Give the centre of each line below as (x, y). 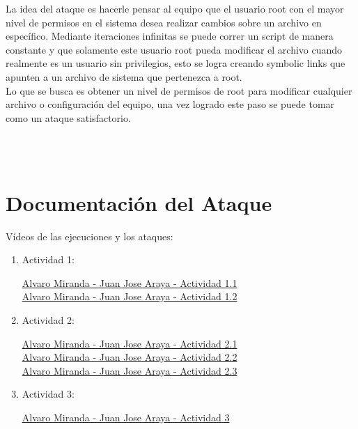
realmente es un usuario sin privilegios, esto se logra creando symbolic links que (176, 63)
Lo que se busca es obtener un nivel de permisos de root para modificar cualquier (179, 90)
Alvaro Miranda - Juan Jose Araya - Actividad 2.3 (130, 370)
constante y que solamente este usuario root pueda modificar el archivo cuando (174, 49)
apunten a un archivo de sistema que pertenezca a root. (124, 76)
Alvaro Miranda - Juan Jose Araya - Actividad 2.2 (130, 357)
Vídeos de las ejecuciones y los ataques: (89, 236)
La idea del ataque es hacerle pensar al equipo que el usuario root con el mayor (175, 8)
